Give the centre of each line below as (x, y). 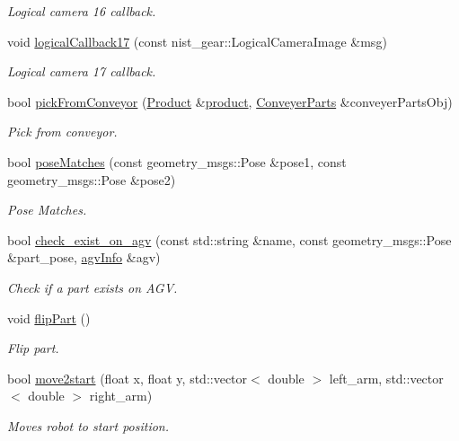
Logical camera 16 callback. (82, 11)
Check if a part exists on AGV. (93, 287)
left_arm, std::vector (386, 378)
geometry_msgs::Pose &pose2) (92, 179)
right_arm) (121, 396)
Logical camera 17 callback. (82, 71)
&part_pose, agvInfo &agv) (84, 257)
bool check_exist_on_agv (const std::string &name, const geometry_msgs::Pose (229, 239)
